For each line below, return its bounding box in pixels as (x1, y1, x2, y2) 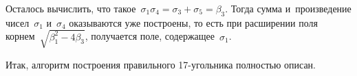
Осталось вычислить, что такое (6, 1, 136, 15)
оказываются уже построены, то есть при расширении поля (69, 15, 318, 29)
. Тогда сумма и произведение (225, 1, 351, 15)
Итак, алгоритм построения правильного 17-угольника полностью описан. (6, 57, 316, 71)
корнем (6, 29, 35, 43)
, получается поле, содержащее (85, 29, 215, 43)
